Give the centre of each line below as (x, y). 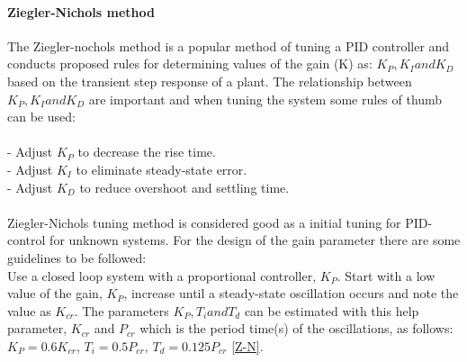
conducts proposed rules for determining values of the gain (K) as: (190, 63)
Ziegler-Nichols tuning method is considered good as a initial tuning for (204, 222)
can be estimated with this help (332, 310)
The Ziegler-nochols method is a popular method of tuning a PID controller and (229, 45)
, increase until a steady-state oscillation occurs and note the (291, 293)
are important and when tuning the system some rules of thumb (265, 99)
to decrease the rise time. (147, 152)
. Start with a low (386, 275)
